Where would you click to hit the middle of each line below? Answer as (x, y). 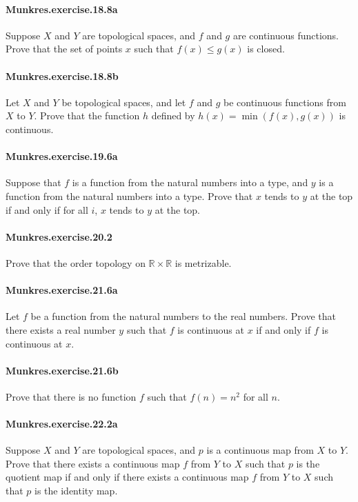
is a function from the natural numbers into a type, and (190, 182)
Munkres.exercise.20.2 (59, 236)
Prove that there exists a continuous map (93, 463)
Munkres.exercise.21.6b (62, 370)
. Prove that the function (87, 116)
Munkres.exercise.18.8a (62, 9)
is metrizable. (203, 262)
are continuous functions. (286, 35)
